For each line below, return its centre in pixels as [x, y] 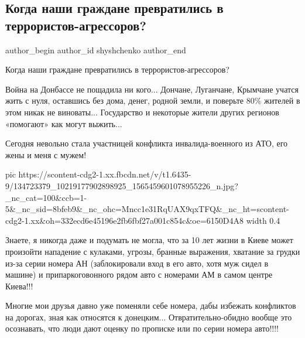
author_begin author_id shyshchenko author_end [96, 49]
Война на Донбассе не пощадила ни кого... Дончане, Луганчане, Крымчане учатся [152, 89]
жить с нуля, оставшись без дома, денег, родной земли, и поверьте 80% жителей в [153, 100]
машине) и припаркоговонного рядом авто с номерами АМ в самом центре [139, 274]
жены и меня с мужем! [46, 154]
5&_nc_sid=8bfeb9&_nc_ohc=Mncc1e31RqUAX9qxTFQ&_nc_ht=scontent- [147, 209]
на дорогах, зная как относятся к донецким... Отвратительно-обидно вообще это [149, 317]
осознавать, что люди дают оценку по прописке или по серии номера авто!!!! [142, 328]
